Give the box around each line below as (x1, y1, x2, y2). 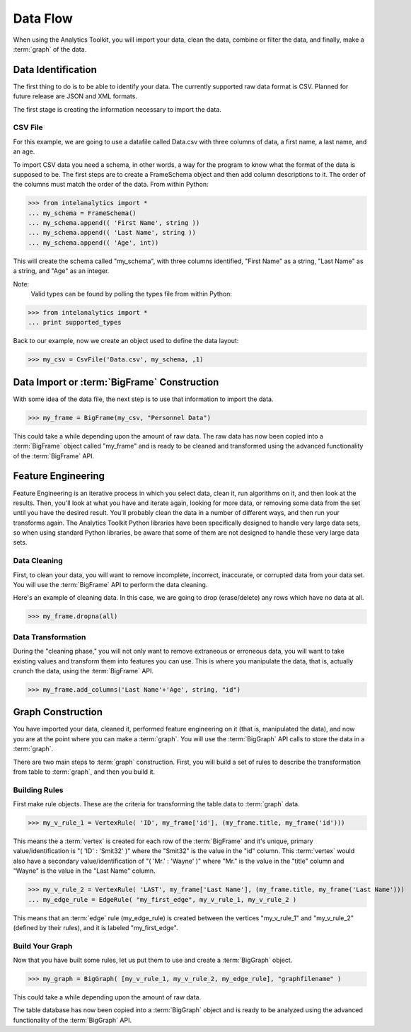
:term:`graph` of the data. (13, 45, 87, 53)
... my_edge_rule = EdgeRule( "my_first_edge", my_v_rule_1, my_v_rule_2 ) (28, 895, 297, 903)
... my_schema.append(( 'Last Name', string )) (28, 228, 196, 237)
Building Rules (13, 785, 64, 795)
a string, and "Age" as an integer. (13, 267, 110, 275)
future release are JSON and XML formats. (13, 92, 138, 100)
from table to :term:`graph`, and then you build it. (13, 767, 156, 776)
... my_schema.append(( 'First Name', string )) (28, 219, 200, 227)
